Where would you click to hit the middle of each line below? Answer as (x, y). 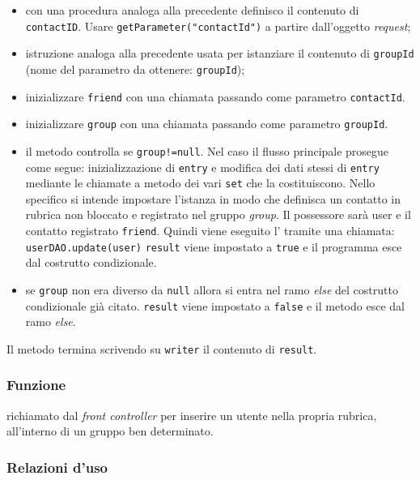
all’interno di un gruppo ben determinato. (110, 431)
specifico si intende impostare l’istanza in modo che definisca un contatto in (213, 198)
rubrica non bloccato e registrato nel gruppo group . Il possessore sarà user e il (218, 214)
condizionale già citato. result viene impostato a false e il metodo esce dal (215, 305)
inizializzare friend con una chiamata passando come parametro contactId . (215, 96)
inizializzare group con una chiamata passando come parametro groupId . (207, 124)
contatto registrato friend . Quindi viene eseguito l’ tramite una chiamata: (210, 231)
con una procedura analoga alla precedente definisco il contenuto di (192, 10)
